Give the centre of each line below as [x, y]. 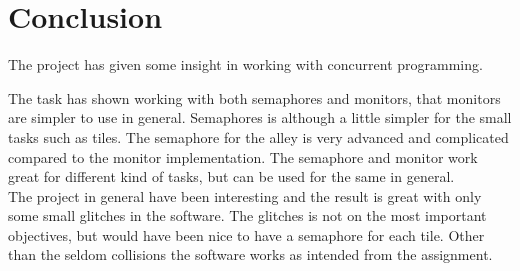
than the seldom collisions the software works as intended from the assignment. [250, 254]
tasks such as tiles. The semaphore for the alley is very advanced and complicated [258, 136]
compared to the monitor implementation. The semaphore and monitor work [243, 156]
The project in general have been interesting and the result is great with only [245, 195]
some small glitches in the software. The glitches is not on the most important [247, 215]
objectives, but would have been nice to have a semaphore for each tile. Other [246, 234]
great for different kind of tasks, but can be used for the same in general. [231, 176]
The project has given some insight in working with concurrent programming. [245, 64]
